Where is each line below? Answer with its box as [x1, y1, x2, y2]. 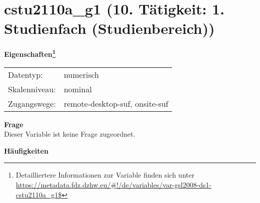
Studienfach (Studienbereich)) [4, 18, 215, 38]
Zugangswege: [8, 97, 56, 109]
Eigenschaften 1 [4, 47, 56, 59]
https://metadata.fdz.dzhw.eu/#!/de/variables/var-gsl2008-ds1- [15, 179, 212, 190]
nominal [63, 83, 92, 95]
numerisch [63, 68, 99, 80]
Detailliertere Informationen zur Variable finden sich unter [15, 170, 194, 180]
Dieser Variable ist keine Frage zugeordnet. [4, 129, 135, 139]
